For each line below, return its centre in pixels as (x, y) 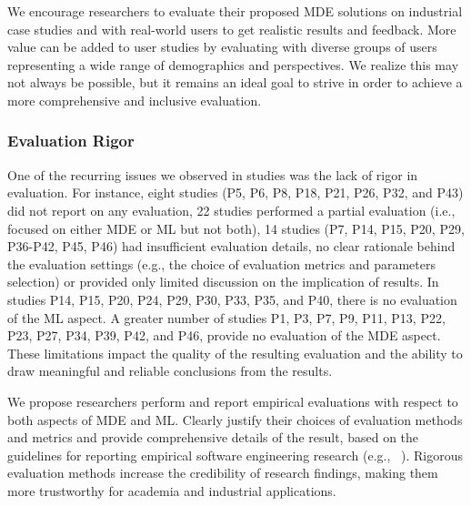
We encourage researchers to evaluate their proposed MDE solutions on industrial (235, 11)
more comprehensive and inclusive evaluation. (135, 100)
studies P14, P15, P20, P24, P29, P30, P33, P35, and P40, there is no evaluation (232, 299)
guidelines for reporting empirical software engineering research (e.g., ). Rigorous (235, 455)
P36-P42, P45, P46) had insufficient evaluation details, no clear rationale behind (231, 246)
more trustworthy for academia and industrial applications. (172, 490)
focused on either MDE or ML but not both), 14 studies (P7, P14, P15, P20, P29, (236, 228)
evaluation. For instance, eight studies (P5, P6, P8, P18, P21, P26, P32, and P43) (235, 192)
